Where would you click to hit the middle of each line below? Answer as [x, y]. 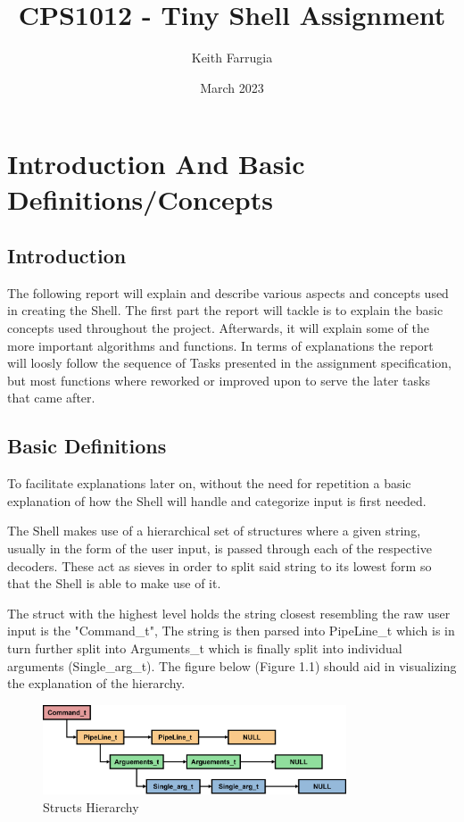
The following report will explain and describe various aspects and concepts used [228, 292]
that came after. [51, 398]
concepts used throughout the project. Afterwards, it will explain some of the [218, 328]
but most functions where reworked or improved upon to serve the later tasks [219, 380]
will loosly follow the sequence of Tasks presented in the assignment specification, [230, 363]
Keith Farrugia [232, 58]
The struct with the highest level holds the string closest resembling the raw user [229, 613]
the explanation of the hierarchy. [96, 683]
